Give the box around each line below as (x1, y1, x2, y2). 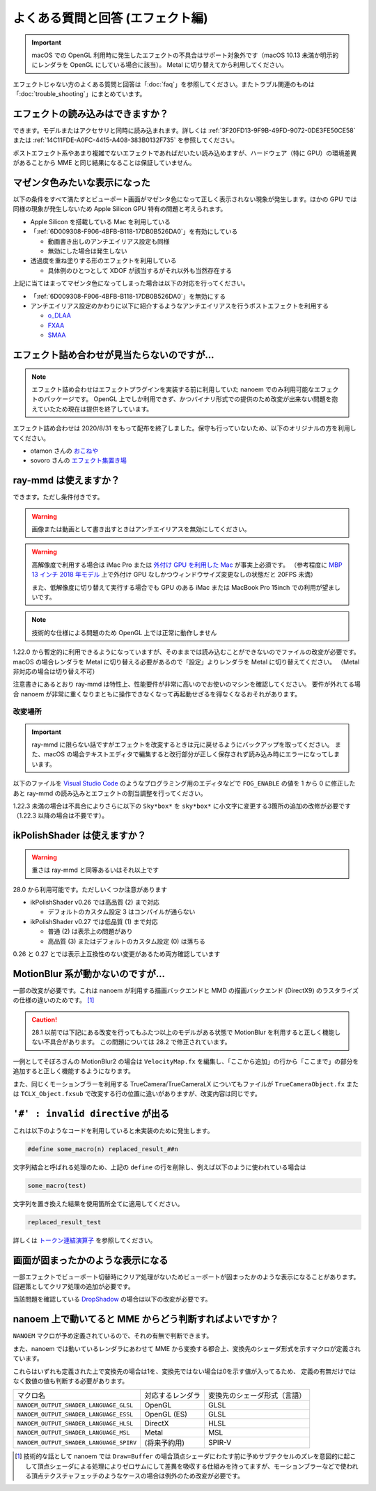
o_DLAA (47, 311, 71, 320)
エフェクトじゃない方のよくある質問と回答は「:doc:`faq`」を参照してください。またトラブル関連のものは (13, 80, 315, 88)
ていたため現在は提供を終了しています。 (37, 405, 153, 413)
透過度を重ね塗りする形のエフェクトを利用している (30, 256, 177, 265)
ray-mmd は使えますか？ (13, 474, 120, 487)
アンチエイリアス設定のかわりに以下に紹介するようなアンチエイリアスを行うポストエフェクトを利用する (30, 302, 329, 310)
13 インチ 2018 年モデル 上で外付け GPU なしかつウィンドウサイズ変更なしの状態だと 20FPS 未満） (31, 570, 317, 579)
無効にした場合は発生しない (47, 247, 127, 256)
